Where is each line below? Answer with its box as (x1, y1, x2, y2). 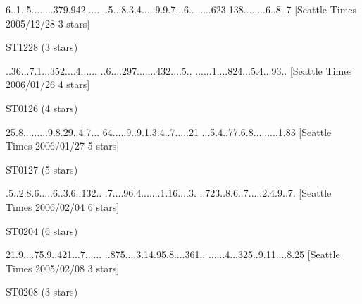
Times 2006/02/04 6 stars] (6, 199, 120, 214)
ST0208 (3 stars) (6, 284, 78, 299)
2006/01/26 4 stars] (6, 77, 90, 92)
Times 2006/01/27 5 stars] (6, 138, 120, 153)
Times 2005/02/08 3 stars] (6, 260, 120, 275)
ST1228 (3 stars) (6, 39, 78, 54)
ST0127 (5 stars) (6, 162, 78, 176)
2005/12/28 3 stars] (6, 16, 90, 30)
